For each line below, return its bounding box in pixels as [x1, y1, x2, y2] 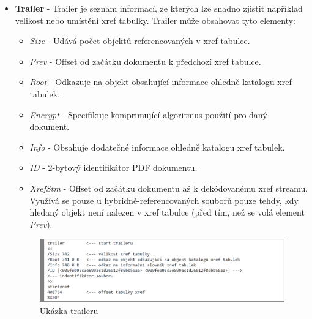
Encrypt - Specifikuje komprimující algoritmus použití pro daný [29, 108, 267, 121]
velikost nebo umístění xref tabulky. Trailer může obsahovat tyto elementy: [15, 13, 295, 26]
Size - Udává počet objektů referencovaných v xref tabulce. [29, 34, 250, 47]
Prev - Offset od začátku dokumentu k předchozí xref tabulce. [29, 54, 261, 67]
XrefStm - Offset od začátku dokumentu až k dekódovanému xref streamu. [29, 181, 308, 194]
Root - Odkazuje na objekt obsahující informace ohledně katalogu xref [29, 75, 292, 88]
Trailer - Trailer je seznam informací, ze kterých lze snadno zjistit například [15, 2, 303, 14]
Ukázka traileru [39, 304, 98, 317]
